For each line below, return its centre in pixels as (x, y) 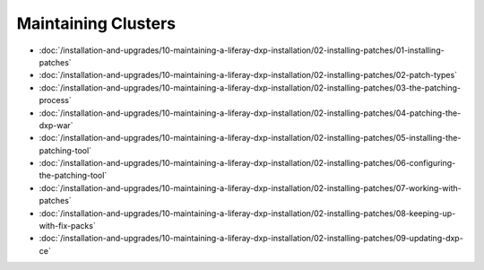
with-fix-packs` (67, 226)
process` (55, 100)
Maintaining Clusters (96, 23)
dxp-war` (56, 125)
